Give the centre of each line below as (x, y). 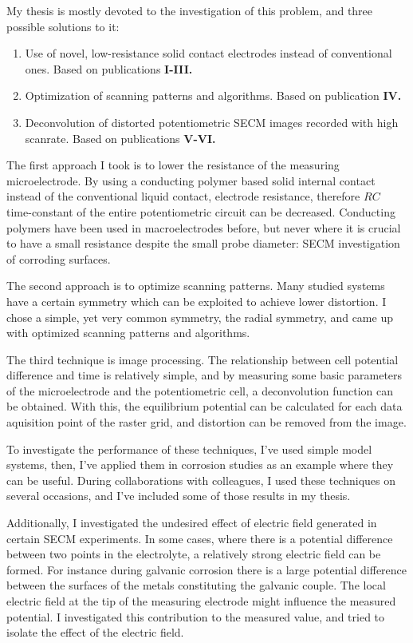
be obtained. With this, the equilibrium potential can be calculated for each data (205, 406)
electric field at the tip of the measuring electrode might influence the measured (201, 601)
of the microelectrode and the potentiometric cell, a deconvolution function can (200, 390)
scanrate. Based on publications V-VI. (120, 138)
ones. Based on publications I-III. (109, 68)
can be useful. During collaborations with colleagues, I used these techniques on (201, 480)
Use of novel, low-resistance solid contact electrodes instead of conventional (208, 53)
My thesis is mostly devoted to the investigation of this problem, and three (190, 10)
